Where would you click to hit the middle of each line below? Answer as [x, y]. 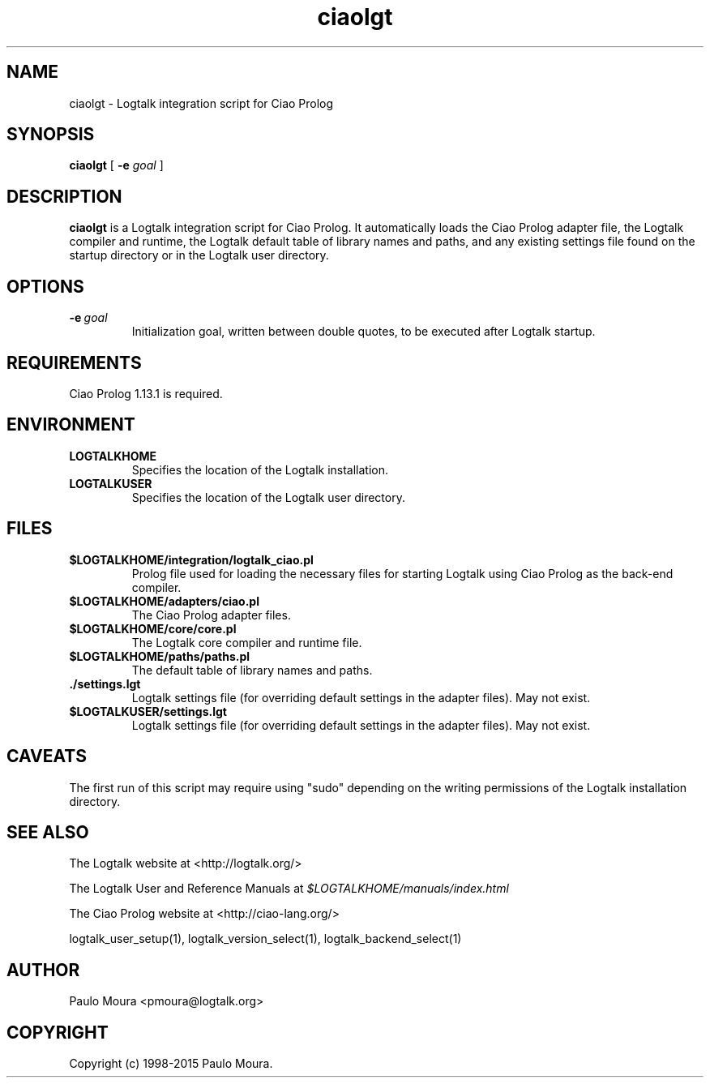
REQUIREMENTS [74, 362]
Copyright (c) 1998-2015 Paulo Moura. [171, 1064]
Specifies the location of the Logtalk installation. [260, 469]
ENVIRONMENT [71, 425]
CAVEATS [47, 756]
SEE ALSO [48, 832]
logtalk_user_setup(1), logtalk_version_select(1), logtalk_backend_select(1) [265, 939]
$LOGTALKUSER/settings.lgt [148, 711]
